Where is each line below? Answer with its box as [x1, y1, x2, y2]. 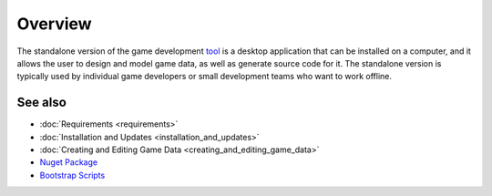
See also [16, 95, 67, 110]
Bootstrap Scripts [39, 170, 106, 181]
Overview [16, 14, 92, 34]
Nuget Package [39, 157, 98, 168]
